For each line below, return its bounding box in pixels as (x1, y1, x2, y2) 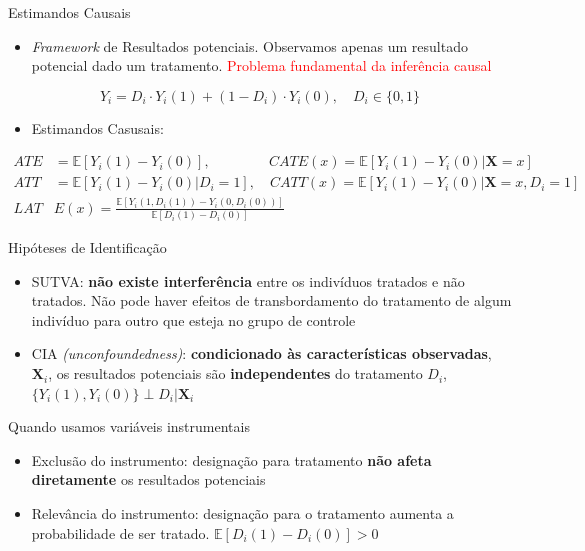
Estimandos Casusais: (31, 117, 164, 138)
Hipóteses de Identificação (8, 237, 167, 258)
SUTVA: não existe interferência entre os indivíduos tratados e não (31, 270, 465, 291)
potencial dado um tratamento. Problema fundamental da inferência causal (31, 55, 492, 76)
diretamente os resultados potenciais (31, 469, 266, 490)
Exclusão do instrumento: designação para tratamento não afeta (31, 449, 432, 470)
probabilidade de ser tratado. (31, 522, 210, 543)
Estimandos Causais (8, 2, 131, 22)
